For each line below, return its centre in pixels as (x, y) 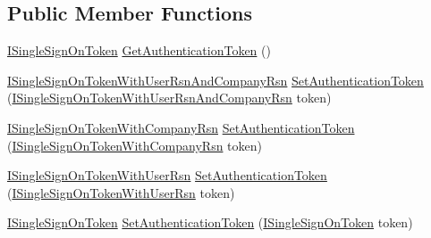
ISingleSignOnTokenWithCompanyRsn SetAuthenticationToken (181, 127)
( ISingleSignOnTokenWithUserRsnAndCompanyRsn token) (169, 98)
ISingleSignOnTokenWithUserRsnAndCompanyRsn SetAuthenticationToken (215, 80)
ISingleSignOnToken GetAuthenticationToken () (139, 50)
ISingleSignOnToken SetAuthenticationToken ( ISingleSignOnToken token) (210, 222)
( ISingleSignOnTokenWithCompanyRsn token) (135, 145)
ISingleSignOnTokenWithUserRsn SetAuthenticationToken (167, 175)
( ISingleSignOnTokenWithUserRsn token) (121, 192)
